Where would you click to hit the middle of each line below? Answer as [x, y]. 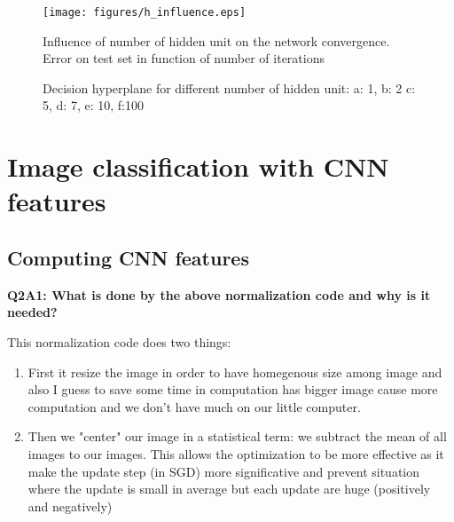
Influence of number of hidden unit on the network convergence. [216, 40]
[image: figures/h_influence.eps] [145, 12]
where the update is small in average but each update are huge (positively [229, 489]
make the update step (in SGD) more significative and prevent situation [224, 471]
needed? [32, 312]
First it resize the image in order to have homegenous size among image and [235, 372]
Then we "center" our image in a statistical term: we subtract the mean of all [237, 436]
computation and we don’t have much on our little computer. [194, 406]
